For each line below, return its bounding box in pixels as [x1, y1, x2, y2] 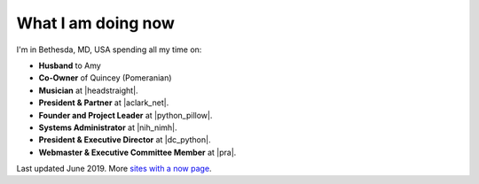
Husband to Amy [38, 60, 101, 71]
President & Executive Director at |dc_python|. [38, 134, 211, 145]
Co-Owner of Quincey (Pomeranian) [38, 73, 172, 83]
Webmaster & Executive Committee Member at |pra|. [38, 147, 237, 157]
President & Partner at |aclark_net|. [38, 97, 169, 108]
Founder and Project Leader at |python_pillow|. [38, 110, 213, 120]
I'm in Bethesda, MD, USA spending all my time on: [16, 44, 202, 55]
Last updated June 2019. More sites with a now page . [16, 164, 212, 174]
